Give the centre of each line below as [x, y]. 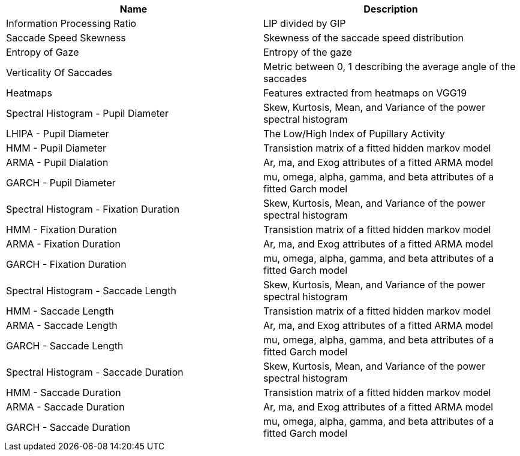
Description [391, 9]
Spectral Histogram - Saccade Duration [95, 372]
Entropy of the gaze [308, 52]
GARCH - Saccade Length [65, 346]
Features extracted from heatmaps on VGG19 [365, 93]
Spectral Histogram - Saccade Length [91, 291]
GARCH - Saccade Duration [68, 427]
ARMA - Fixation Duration [64, 244]
